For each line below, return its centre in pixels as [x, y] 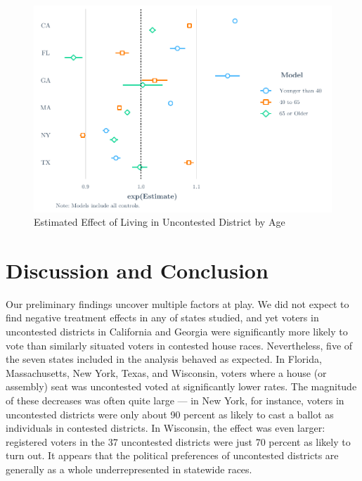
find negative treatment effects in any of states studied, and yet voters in [162, 318]
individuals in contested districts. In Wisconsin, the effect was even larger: [166, 428]
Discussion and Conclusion [137, 270]
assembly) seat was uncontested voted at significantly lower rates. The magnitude [181, 386]
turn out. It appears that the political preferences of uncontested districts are [172, 455]
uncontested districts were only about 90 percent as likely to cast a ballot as [170, 414]
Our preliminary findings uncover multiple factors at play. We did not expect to [177, 303]
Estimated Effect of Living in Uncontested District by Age [160, 222]
